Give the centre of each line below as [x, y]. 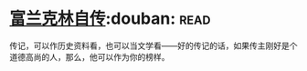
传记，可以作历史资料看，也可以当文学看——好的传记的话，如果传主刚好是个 [153, 46]
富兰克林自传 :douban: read [110, 19]
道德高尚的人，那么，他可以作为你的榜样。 [90, 56]
